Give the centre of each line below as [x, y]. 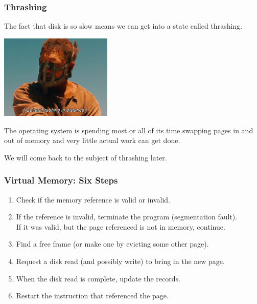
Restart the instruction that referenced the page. [92, 296]
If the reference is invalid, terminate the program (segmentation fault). [127, 217]
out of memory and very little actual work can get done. [92, 140]
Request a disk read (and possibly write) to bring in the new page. [120, 261]
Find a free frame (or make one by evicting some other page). [112, 244]
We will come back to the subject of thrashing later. [86, 157]
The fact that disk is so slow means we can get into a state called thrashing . [123, 26]
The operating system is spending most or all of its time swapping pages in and [129, 130]
